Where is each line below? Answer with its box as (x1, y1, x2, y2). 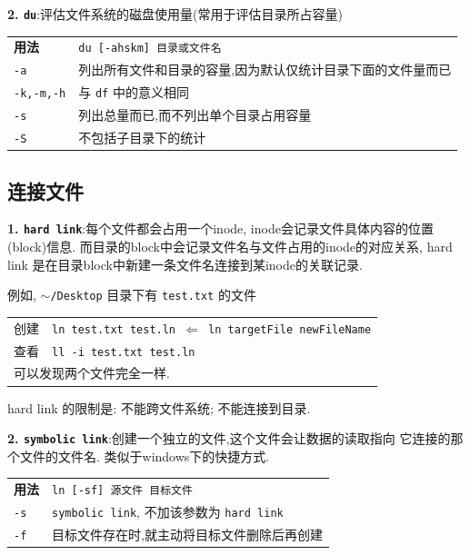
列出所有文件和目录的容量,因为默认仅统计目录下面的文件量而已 (78, 60, 452, 79)
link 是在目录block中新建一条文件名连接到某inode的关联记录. (7, 254, 363, 273)
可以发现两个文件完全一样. (14, 363, 170, 382)
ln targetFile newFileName (208, 322, 372, 336)
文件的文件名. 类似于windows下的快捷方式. (19, 446, 270, 465)
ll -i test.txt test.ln (52, 345, 195, 359)
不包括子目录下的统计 (78, 128, 206, 147)
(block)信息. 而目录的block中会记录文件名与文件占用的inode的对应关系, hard (7, 237, 453, 256)
